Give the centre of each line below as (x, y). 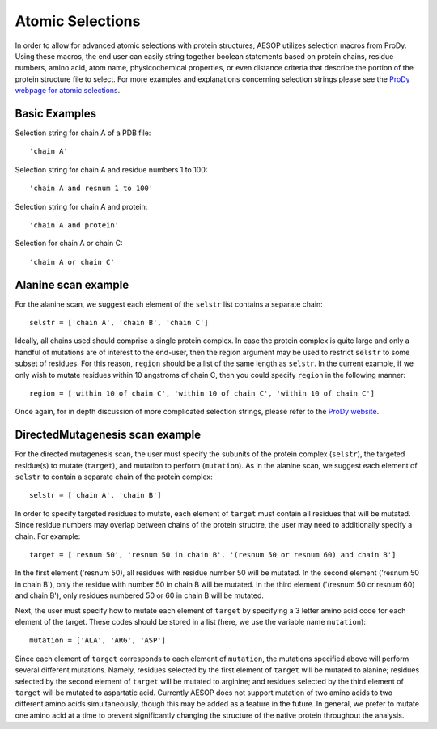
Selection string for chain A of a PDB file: (83, 133)
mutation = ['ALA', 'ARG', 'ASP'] (98, 640)
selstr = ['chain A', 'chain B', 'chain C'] (119, 323)
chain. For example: (48, 536)
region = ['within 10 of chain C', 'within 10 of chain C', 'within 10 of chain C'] (202, 394)
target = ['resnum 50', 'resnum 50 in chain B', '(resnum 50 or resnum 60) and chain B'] (213, 555)
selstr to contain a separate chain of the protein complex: (114, 477)
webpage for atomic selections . (68, 91)
